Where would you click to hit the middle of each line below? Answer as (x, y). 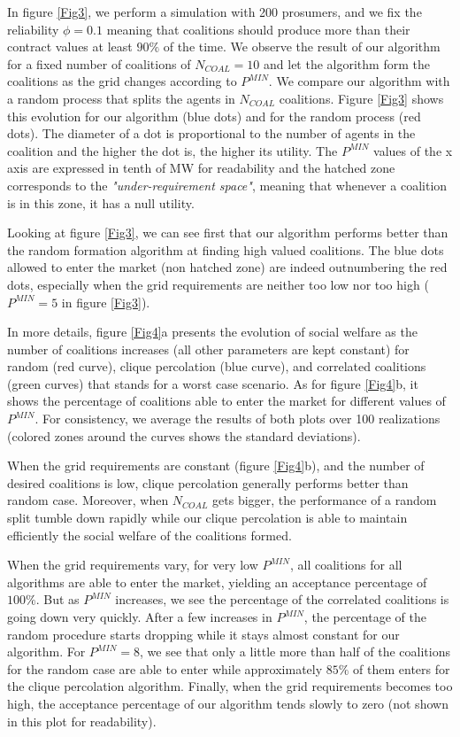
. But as (57, 599)
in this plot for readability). (82, 721)
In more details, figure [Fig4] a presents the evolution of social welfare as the (212, 332)
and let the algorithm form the (347, 63)
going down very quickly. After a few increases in (140, 617)
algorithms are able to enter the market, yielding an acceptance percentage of (217, 582)
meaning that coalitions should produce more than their (258, 29)
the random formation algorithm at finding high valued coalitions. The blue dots (226, 249)
